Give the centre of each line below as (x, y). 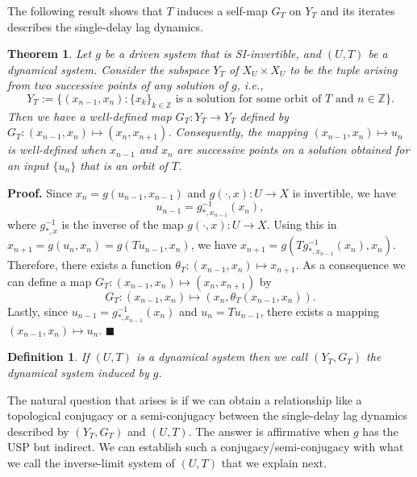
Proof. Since (40, 192)
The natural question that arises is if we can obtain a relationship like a (185, 399)
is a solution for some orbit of (248, 99)
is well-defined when (57, 149)
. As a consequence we (350, 265)
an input (28, 165)
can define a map (50, 281)
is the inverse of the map (123, 224)
